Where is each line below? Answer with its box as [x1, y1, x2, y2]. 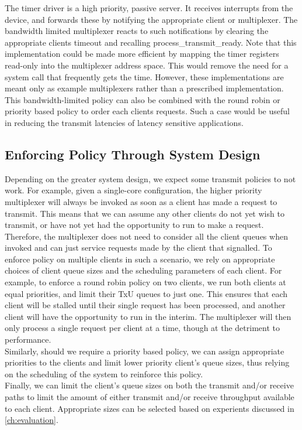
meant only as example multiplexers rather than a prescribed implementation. [5, 82, 284, 94]
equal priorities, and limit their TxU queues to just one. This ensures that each [5, 287, 288, 299]
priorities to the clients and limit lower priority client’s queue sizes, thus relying [5, 356, 290, 368]
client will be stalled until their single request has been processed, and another [5, 299, 286, 311]
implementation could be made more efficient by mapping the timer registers [5, 47, 279, 60]
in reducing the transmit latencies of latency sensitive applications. [5, 116, 244, 128]
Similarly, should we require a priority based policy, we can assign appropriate [5, 344, 284, 357]
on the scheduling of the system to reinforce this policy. [5, 367, 203, 380]
